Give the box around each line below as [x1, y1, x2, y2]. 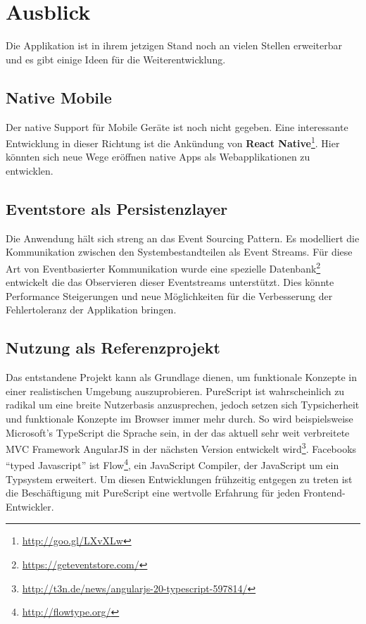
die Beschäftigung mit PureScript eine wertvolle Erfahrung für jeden [6, 485, 301, 500]
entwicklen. [6, 163, 53, 177]
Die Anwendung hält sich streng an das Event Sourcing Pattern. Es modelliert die [6, 230, 360, 245]
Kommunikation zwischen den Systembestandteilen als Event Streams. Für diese [6, 244, 353, 259]
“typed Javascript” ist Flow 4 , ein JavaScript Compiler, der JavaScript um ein [6, 456, 339, 473]
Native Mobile [6, 86, 112, 108]
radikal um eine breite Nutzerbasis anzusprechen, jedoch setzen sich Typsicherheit [6, 397, 360, 412]
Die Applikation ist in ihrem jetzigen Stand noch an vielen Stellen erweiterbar [6, 38, 343, 53]
